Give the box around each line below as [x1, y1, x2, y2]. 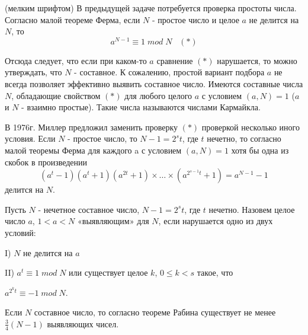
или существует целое [69, 266, 148, 279]
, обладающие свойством [11, 89, 101, 101]
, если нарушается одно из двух [158, 215, 273, 227]
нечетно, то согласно [207, 132, 281, 145]
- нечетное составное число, [38, 203, 140, 215]
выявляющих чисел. [47, 317, 119, 330]
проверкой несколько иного [201, 120, 300, 133]
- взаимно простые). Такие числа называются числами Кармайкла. [21, 101, 261, 113]
